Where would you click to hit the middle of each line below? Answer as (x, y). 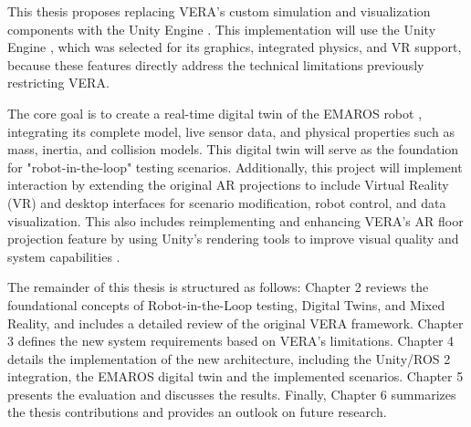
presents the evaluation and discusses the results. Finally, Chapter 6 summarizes (232, 394)
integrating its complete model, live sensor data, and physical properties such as (231, 131)
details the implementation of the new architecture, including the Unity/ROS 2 (229, 358)
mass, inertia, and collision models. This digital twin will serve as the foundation (233, 149)
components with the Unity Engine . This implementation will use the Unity (222, 29)
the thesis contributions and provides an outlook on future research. (197, 412)
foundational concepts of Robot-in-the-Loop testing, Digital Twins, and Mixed (226, 304)
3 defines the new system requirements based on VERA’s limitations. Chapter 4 (231, 341)
